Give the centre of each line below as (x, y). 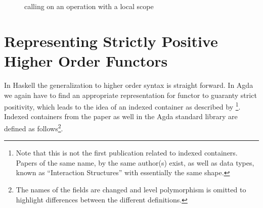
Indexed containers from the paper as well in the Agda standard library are (121, 116)
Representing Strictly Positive (111, 41)
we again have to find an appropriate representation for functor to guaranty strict (130, 95)
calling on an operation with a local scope (89, 6)
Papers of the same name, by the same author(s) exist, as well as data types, (135, 162)
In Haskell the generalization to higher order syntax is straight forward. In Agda (129, 85)
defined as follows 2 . (34, 127)
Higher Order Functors (86, 60)
